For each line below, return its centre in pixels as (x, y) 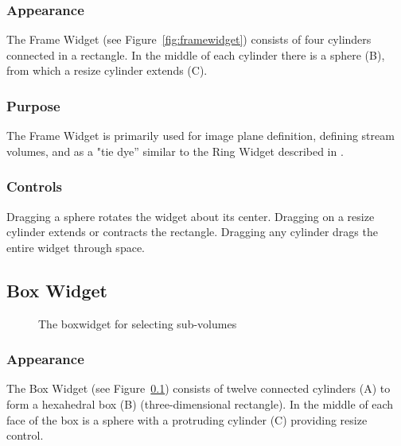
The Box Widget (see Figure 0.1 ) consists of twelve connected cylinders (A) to (199, 388)
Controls (35, 186)
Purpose (33, 105)
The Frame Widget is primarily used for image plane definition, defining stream (200, 136)
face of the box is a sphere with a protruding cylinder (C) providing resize (187, 419)
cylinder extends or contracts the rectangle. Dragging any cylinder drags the (192, 232)
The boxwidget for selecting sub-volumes (138, 323)
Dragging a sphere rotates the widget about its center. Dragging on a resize (191, 216)
